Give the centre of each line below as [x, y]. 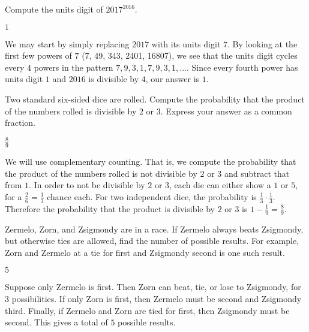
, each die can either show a [220, 185]
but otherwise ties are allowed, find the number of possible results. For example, [152, 241]
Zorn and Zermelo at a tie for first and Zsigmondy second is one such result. [145, 252]
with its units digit [186, 43]
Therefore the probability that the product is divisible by [110, 208]
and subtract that [257, 173]
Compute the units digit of [54, 9]
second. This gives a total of [56, 322]
